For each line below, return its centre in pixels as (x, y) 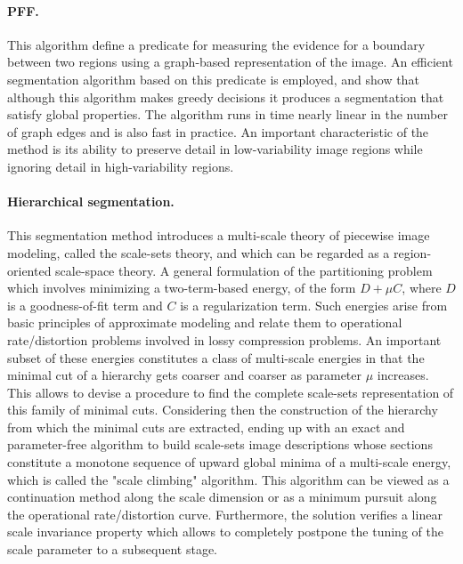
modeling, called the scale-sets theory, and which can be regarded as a (199, 252)
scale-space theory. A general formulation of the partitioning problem (244, 270)
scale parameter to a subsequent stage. (113, 549)
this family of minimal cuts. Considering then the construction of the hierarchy (223, 410)
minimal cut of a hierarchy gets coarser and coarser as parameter (185, 375)
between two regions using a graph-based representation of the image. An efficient (230, 62)
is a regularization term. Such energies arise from (314, 305)
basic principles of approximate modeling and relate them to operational (205, 322)
